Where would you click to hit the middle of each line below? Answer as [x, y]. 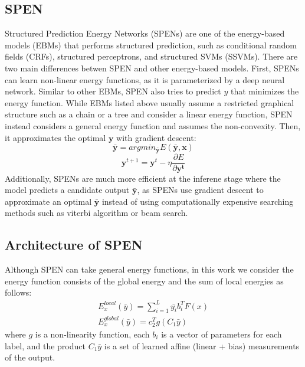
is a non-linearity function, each [92, 334]
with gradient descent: [156, 137]
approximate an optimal [48, 201]
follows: [18, 292]
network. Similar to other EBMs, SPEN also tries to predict [113, 91]
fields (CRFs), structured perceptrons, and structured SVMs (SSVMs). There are [151, 56]
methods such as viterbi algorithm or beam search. [96, 213]
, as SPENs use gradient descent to [200, 190]
